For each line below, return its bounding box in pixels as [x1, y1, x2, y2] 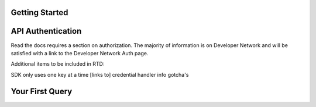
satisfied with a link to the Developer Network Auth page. [11, 49, 149, 56]
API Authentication [11, 26, 82, 36]
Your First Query [11, 86, 73, 96]
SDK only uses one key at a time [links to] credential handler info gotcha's [11, 71, 189, 78]
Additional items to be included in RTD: [11, 60, 105, 67]
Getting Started [11, 8, 68, 17]
